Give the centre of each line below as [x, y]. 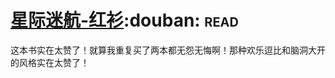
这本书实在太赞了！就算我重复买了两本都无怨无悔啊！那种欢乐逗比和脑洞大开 [168, 50]
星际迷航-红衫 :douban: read [124, 20]
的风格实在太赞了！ [50, 62]
